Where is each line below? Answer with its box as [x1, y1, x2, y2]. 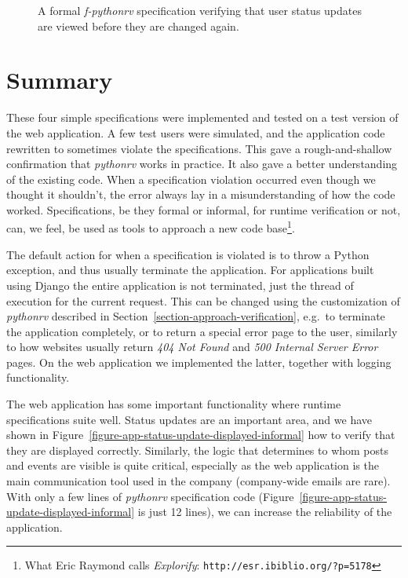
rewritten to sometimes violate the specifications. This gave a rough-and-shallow [6, 140, 392, 156]
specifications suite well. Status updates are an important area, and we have [6, 411, 372, 427]
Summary [6, 64, 113, 96]
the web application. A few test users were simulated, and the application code [6, 124, 385, 141]
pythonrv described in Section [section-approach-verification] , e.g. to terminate [6, 308, 385, 324]
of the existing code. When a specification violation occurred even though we [6, 170, 376, 187]
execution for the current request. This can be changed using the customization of [6, 292, 400, 309]
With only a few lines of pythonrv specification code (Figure [6, 488, 294, 504]
